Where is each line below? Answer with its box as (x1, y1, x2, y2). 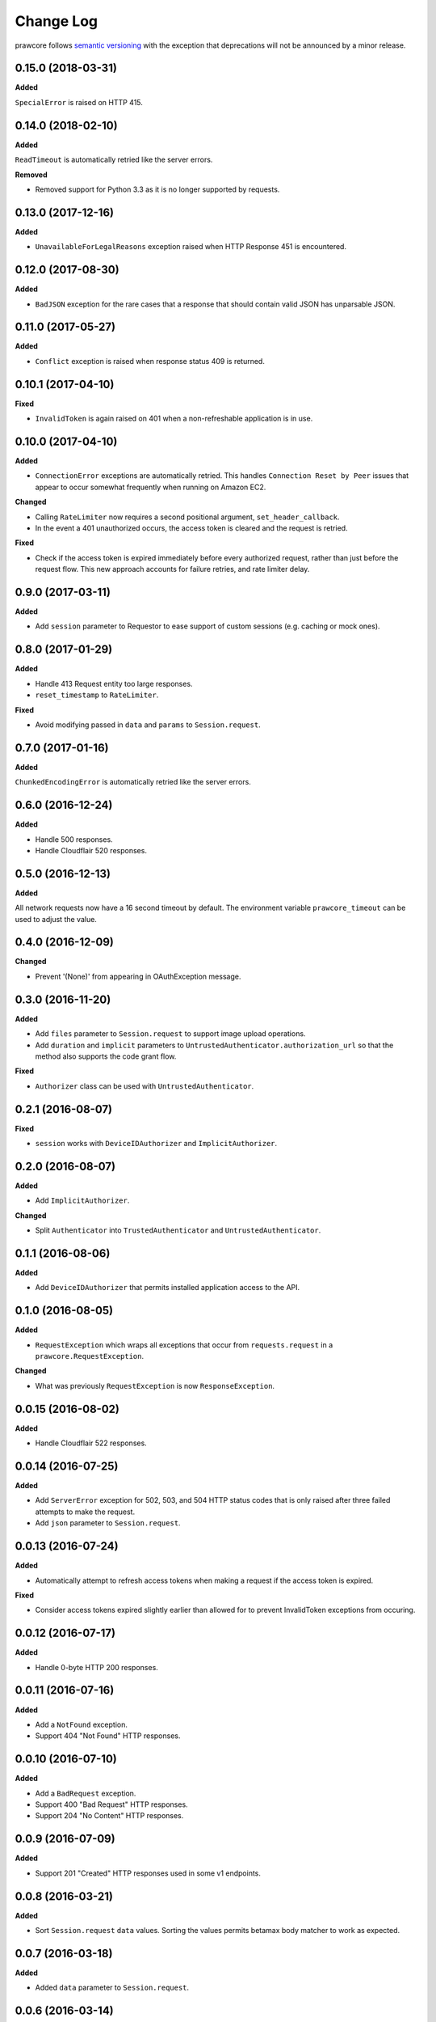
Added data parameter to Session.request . (35, 1982, 190, 1993)
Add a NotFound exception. (35, 1720, 128, 1729)
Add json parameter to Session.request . (35, 1518, 181, 1528)
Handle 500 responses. (35, 834, 113, 844)
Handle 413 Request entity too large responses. (35, 679, 193, 688)
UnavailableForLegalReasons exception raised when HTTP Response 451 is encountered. (35, 242, 347, 252)
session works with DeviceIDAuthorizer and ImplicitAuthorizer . (35, 1139, 278, 1148)
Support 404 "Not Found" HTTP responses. (35, 1731, 181, 1741)
